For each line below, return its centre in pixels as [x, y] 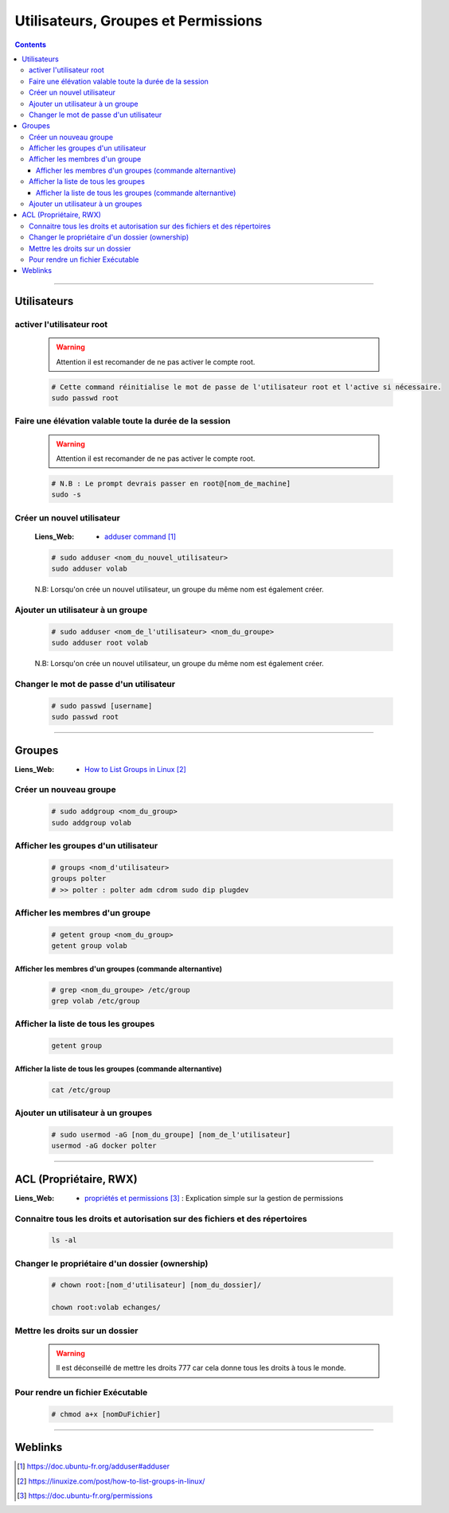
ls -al [64, 1240]
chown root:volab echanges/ [106, 1308]
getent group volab [89, 946]
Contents [31, 45]
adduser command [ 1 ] [141, 536]
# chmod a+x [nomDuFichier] [106, 1414]
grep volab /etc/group [96, 1001]
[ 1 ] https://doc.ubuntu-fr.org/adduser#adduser [94, 1466]
